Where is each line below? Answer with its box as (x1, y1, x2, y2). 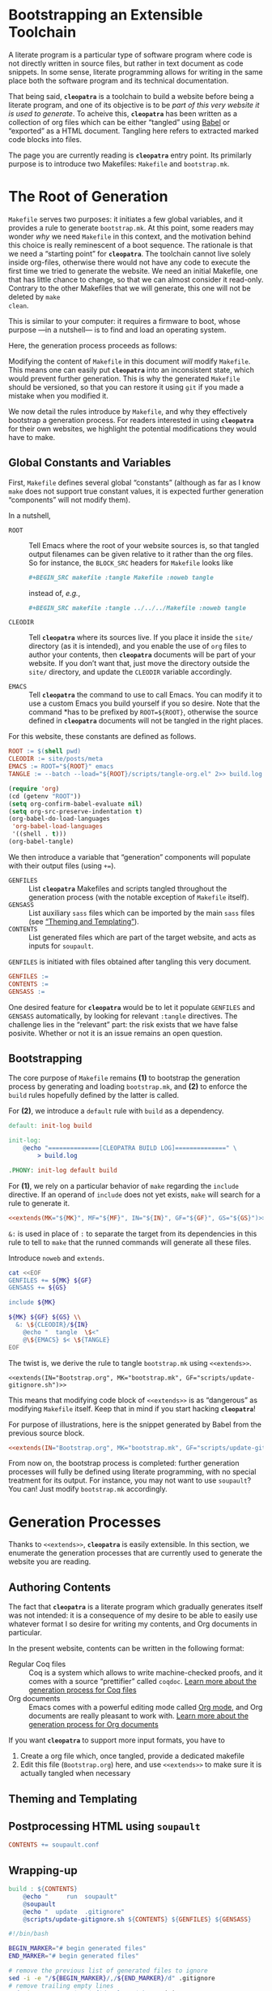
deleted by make (8, 292, 61, 301)
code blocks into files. (8, 134, 83, 144)
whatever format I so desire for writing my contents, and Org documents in (8, 1619, 257, 1629)
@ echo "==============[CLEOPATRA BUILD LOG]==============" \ (23, 1144, 237, 1152)
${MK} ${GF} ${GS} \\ (8, 1313, 82, 1321)
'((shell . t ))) (11, 830, 67, 838)
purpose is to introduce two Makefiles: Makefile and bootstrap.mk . (8, 158, 230, 168)
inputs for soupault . (28, 940, 94, 951)
